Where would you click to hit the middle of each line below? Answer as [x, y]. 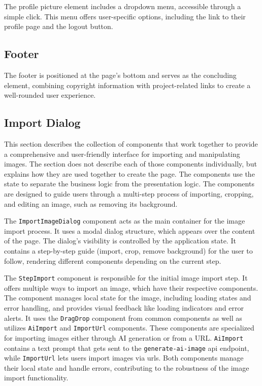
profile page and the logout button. [59, 26]
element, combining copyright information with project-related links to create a [127, 85]
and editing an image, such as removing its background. [91, 203]
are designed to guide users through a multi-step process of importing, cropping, [129, 193]
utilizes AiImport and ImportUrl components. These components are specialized [129, 328]
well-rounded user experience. [50, 95]
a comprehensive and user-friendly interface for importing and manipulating [122, 154]
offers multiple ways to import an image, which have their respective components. [131, 287]
